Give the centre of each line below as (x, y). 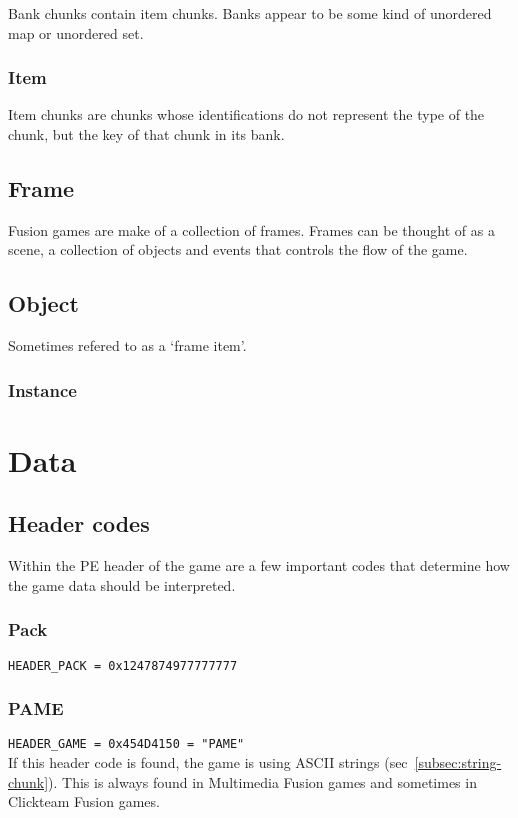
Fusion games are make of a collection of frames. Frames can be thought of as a (251, 229)
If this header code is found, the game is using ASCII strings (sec (208, 762)
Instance (42, 389)
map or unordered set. (76, 32)
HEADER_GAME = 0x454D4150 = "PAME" (126, 744)
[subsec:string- (458, 762)
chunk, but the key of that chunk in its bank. (146, 134)
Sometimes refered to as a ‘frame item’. (127, 345)
